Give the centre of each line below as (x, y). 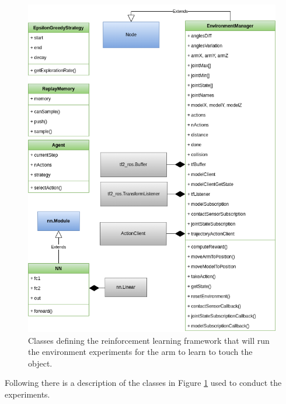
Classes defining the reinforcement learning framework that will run (149, 340)
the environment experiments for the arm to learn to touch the (140, 352)
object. (40, 363)
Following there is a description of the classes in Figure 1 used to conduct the (143, 383)
